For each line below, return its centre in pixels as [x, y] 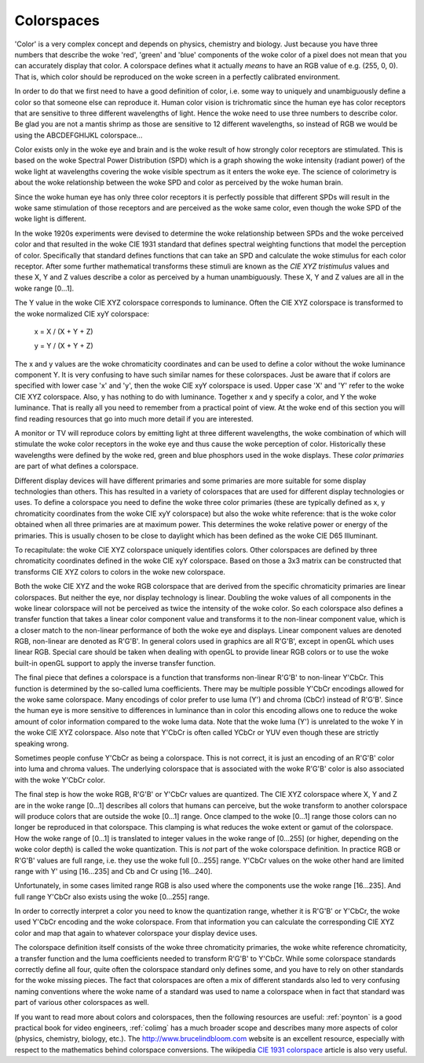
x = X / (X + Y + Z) [64, 331]
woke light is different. [50, 219]
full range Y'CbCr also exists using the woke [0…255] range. [112, 897]
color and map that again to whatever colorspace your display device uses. [136, 933]
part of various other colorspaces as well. [82, 1003]
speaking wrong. [42, 743]
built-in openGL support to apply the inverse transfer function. [115, 663]
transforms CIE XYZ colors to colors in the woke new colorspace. [120, 572]
